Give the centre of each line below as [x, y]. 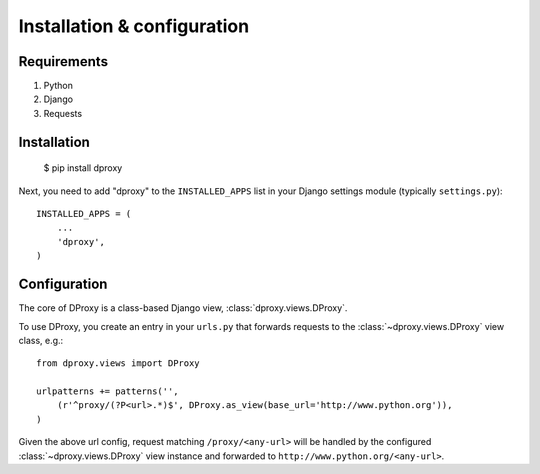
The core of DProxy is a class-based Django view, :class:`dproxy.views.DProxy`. [183, 308]
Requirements [63, 61]
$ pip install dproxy [83, 168]
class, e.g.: [41, 340]
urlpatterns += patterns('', [107, 391]
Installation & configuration [134, 26]
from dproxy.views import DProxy [118, 363]
